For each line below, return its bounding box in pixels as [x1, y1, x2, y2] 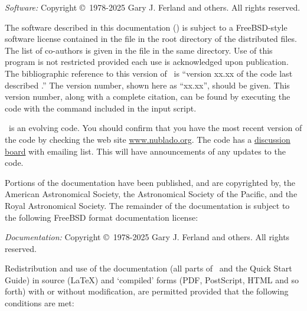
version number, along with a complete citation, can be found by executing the [5, 90, 290, 103]
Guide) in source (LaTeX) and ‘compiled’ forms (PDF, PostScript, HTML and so [5, 273, 299, 286]
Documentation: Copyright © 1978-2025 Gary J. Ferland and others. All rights [5, 231, 290, 243]
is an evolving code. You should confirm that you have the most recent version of [8, 122, 302, 134]
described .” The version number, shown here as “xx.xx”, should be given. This [5, 78, 290, 91]
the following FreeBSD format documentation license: [5, 211, 198, 223]
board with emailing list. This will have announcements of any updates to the [5, 145, 286, 157]
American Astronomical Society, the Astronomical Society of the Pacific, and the [5, 188, 298, 200]
